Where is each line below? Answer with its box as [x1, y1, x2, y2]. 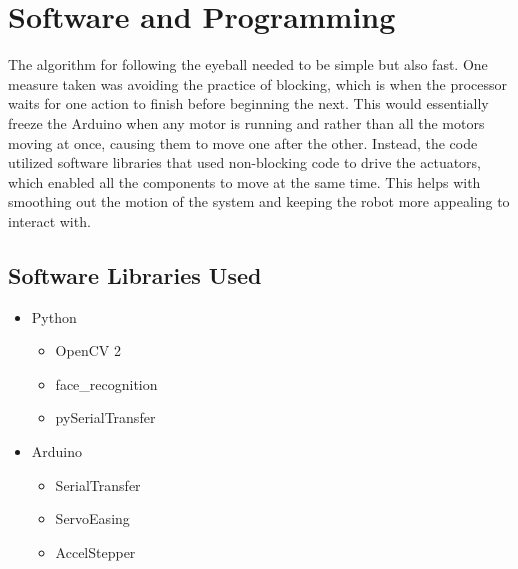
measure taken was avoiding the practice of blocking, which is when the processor [8, 73, 508, 94]
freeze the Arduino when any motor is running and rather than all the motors [8, 112, 485, 133]
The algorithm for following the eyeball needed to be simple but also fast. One [8, 54, 488, 75]
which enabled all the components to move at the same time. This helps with [8, 171, 481, 192]
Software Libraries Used [8, 259, 262, 290]
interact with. [8, 210, 91, 231]
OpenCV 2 [55, 340, 121, 361]
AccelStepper [55, 541, 136, 562]
